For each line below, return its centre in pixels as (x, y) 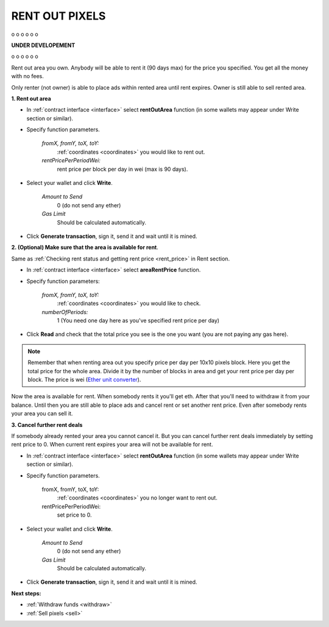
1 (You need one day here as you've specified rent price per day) (138, 321)
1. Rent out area (31, 98)
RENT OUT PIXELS (58, 16)
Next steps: (27, 593)
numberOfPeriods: (65, 312)
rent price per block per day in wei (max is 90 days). (122, 169)
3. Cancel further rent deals (47, 425)
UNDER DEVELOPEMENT (43, 45)
